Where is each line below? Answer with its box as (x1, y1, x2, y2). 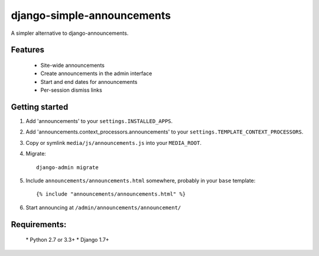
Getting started (11, 102, 69, 112)
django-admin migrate (36, 164, 99, 171)
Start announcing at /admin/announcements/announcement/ (25, 204, 181, 211)
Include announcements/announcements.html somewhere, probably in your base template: (25, 177, 256, 184)
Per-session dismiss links (40, 86, 103, 94)
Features (11, 45, 44, 55)
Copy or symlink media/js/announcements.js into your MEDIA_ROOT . (25, 139, 202, 146)
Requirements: (11, 219, 67, 229)
